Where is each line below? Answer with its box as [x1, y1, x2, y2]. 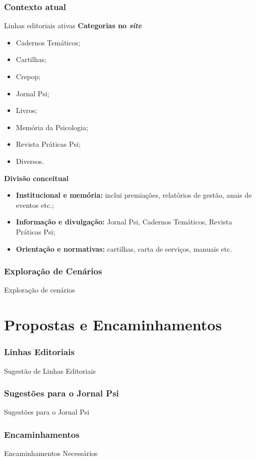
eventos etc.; [16, 199, 54, 210]
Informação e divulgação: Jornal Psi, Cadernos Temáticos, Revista [16, 216, 232, 227]
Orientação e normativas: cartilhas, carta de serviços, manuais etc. [16, 243, 232, 254]
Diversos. [16, 155, 44, 166]
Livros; [16, 105, 37, 116]
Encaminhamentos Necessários [4, 448, 98, 458]
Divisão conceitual [4, 172, 69, 183]
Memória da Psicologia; [16, 122, 88, 132]
